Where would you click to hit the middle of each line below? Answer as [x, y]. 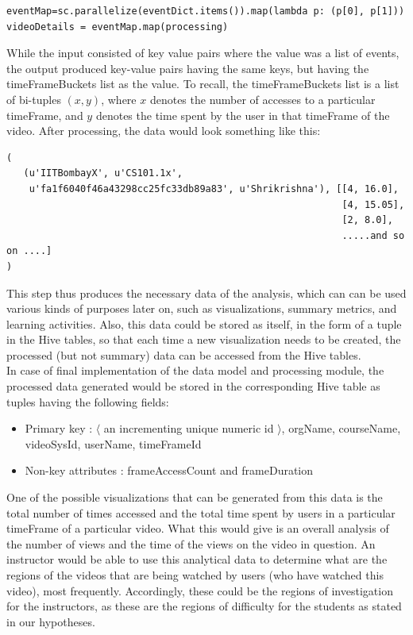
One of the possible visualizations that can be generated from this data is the [195, 497]
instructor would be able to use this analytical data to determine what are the [197, 559]
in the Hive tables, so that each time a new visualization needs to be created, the [204, 339]
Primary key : [59, 428]
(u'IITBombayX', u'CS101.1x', [103, 173]
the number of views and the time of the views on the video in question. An [191, 543]
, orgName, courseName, [341, 428]
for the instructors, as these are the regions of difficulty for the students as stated [204, 606]
